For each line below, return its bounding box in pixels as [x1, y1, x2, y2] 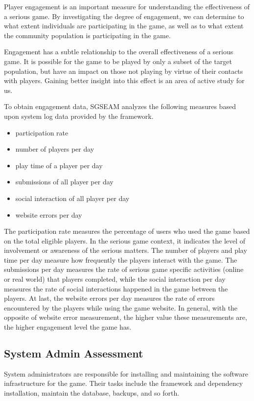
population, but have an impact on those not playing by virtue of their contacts [4, 66, 243, 76]
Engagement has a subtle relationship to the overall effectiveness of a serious [4, 46, 233, 57]
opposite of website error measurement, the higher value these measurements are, [4, 312, 247, 322]
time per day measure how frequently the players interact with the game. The [4, 254, 237, 265]
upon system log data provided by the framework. [4, 111, 154, 121]
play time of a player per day [15, 160, 103, 170]
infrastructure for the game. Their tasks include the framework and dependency [4, 378, 243, 388]
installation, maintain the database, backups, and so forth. [4, 388, 180, 398]
